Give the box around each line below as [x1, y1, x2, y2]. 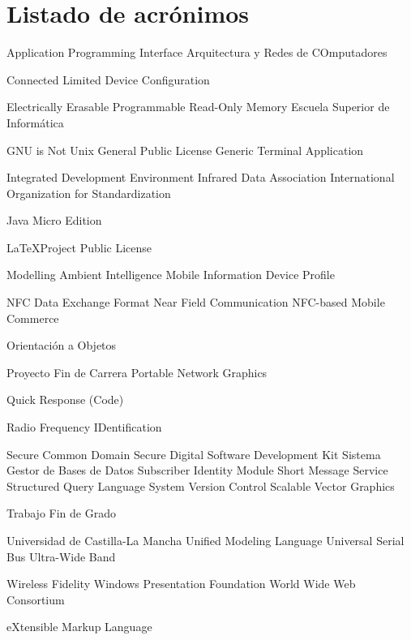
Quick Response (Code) [6, 391, 124, 408]
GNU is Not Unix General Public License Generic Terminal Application [6, 141, 364, 158]
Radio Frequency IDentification [6, 419, 162, 436]
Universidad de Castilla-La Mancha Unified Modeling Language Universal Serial [6, 532, 405, 548]
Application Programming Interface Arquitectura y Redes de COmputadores [6, 44, 387, 61]
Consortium [6, 591, 65, 608]
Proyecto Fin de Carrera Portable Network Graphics [6, 363, 268, 380]
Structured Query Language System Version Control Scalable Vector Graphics [6, 477, 395, 494]
